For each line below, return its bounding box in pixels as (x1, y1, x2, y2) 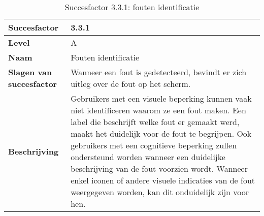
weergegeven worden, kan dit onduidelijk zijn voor (71, 186, 249, 198)
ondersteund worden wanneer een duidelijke (71, 151, 225, 163)
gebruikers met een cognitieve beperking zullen (71, 139, 237, 151)
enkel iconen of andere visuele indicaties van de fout (71, 174, 255, 186)
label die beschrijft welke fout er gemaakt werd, (71, 116, 240, 128)
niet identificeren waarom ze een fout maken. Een (71, 104, 246, 116)
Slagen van (8, 66, 52, 78)
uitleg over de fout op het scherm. (71, 78, 191, 89)
